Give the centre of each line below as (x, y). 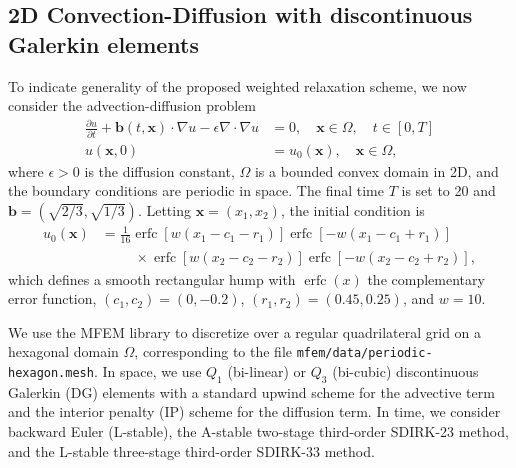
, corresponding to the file (213, 351)
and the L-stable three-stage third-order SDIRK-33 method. (191, 450)
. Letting (164, 209)
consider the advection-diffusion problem (132, 105)
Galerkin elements (104, 43)
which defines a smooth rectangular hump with (152, 278)
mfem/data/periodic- (364, 353)
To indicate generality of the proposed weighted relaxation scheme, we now (237, 85)
